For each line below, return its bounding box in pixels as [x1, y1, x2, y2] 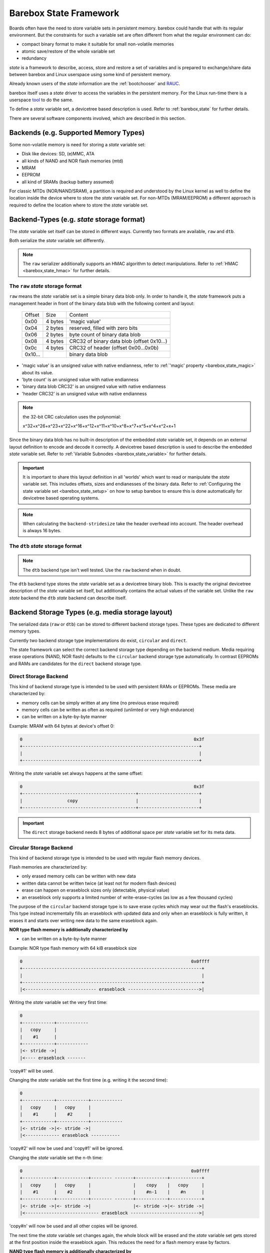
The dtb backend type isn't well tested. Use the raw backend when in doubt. [22, 567, 182, 573]
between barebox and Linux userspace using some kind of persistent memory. [9, 71, 171, 77]
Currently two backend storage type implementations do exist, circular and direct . [9, 637, 187, 644]
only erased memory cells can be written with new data [21, 873, 136, 879]
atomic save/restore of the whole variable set [21, 48, 115, 54]
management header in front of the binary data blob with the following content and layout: [9, 300, 195, 306]
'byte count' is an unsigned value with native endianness [21, 376, 139, 383]
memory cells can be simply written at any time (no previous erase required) [21, 700, 179, 706]
